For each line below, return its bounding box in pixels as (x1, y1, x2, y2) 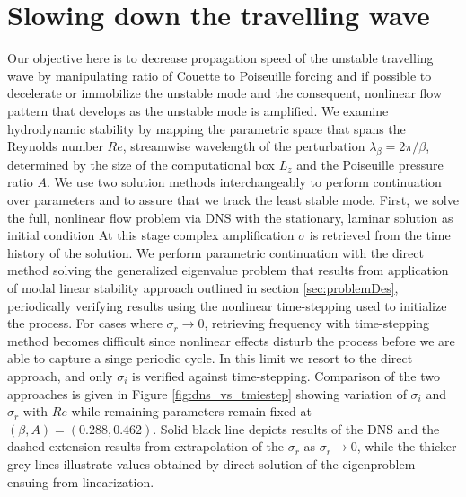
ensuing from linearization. (7, 472, 154, 491)
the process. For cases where (7, 314, 163, 333)
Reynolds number (7, 137, 103, 155)
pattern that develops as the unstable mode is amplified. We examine (7, 101, 389, 120)
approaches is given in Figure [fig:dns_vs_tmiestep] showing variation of (7, 384, 407, 403)
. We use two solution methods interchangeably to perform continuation (47, 173, 442, 191)
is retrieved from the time (309, 226, 451, 244)
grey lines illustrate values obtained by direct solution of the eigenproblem (7, 454, 416, 473)
